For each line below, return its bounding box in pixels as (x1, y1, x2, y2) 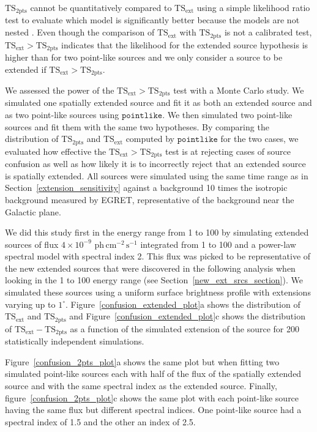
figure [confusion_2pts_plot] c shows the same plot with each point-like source (5, 391, 299, 404)
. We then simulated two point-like (162, 108, 293, 121)
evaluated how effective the (5, 144, 106, 157)
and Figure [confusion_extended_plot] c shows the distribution (69, 310, 305, 322)
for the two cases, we (220, 132, 299, 145)
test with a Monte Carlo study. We (173, 84, 304, 96)
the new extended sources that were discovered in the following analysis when (5, 261, 296, 274)
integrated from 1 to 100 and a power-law (140, 237, 296, 250)
